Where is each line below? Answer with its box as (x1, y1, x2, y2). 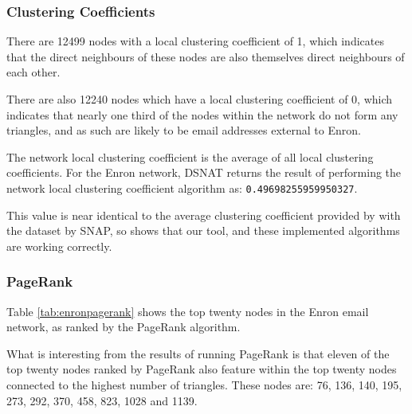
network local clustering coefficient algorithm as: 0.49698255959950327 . (6, 179, 358, 196)
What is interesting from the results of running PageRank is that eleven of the (6, 345, 390, 361)
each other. (6, 64, 61, 80)
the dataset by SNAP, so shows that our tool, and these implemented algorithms (6, 222, 400, 239)
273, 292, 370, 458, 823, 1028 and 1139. (6, 392, 198, 408)
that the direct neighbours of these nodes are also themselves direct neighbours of (6, 48, 405, 64)
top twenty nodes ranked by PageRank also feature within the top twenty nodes (6, 361, 397, 377)
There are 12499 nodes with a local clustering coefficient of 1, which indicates (6, 33, 384, 49)
